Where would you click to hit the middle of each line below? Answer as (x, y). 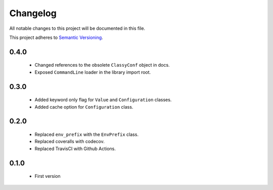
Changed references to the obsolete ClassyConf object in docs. (102, 65)
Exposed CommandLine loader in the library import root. (93, 72)
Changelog (33, 13)
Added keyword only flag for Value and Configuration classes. (103, 100)
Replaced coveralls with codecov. (70, 141)
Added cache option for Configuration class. (84, 107)
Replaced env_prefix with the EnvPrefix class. (87, 134)
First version (48, 176)
